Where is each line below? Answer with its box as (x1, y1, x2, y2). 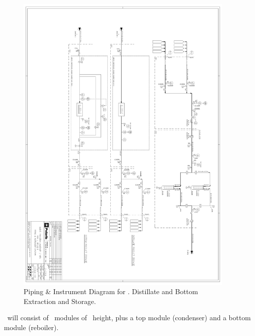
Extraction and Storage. (24, 296, 96, 306)
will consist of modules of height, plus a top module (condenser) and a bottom (7, 312, 251, 323)
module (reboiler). (4, 322, 59, 333)
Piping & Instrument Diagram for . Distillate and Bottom (24, 286, 198, 297)
